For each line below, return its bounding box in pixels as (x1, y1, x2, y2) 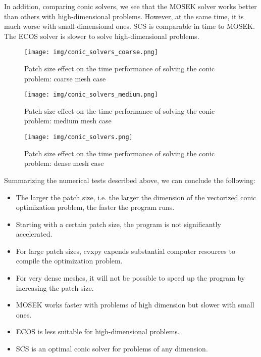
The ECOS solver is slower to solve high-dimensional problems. (4, 30, 199, 41)
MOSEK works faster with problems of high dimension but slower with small (16, 299, 254, 310)
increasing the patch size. (16, 282, 94, 293)
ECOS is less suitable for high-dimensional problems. (16, 326, 180, 337)
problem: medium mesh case (24, 115, 112, 126)
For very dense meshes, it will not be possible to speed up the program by (16, 273, 245, 283)
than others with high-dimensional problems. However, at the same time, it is (4, 11, 244, 21)
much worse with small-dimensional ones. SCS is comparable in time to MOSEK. (4, 21, 255, 31)
